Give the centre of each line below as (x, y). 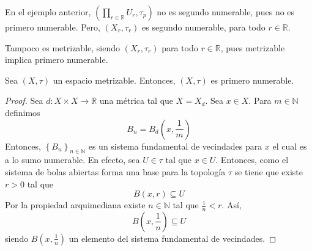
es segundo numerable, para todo (204, 27)
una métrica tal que (136, 100)
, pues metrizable (253, 47)
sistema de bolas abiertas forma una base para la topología (115, 171)
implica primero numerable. (57, 60)
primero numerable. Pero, (53, 27)
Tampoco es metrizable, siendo (63, 47)
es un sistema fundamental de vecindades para (175, 146)
